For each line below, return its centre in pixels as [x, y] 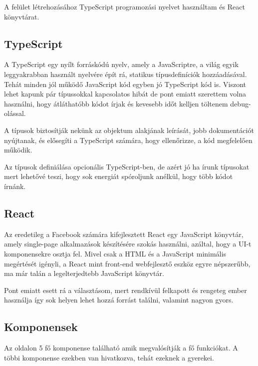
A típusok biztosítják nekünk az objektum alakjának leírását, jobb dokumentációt [129, 130]
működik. [18, 150]
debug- [241, 103]
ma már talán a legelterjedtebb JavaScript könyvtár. [84, 273]
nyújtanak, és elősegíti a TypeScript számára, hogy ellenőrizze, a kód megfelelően [128, 140]
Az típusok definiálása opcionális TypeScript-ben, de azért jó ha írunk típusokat [127, 166]
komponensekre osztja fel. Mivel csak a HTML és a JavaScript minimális [115, 253]
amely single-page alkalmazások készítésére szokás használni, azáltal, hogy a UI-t [128, 244]
